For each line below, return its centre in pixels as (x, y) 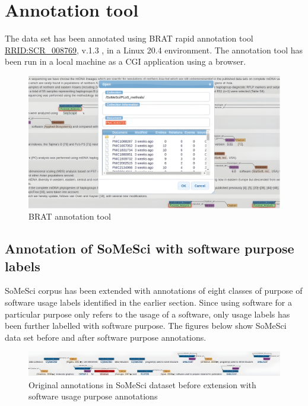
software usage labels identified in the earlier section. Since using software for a (149, 302)
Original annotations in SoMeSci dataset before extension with (142, 384)
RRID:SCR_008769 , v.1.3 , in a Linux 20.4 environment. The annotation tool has (154, 50)
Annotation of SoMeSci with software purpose (150, 248)
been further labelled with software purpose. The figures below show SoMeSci (146, 326)
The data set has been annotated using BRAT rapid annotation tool (129, 38)
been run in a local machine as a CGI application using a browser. (126, 61)
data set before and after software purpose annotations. (106, 337)
